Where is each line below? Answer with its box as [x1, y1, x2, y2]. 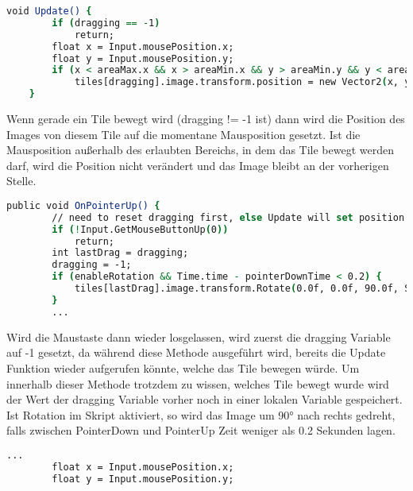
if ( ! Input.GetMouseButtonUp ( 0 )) [52, 223, 229, 235]
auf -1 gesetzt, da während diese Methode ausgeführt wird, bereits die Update [6, 344, 386, 361]
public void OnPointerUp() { [6, 199, 160, 211]
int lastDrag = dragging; [52, 247, 189, 259]
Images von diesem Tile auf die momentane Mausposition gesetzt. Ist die [6, 126, 361, 142]
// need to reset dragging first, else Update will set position [52, 211, 405, 223]
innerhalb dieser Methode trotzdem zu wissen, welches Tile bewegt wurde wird [6, 375, 389, 392]
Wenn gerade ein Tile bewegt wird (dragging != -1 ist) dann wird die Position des [6, 110, 405, 126]
